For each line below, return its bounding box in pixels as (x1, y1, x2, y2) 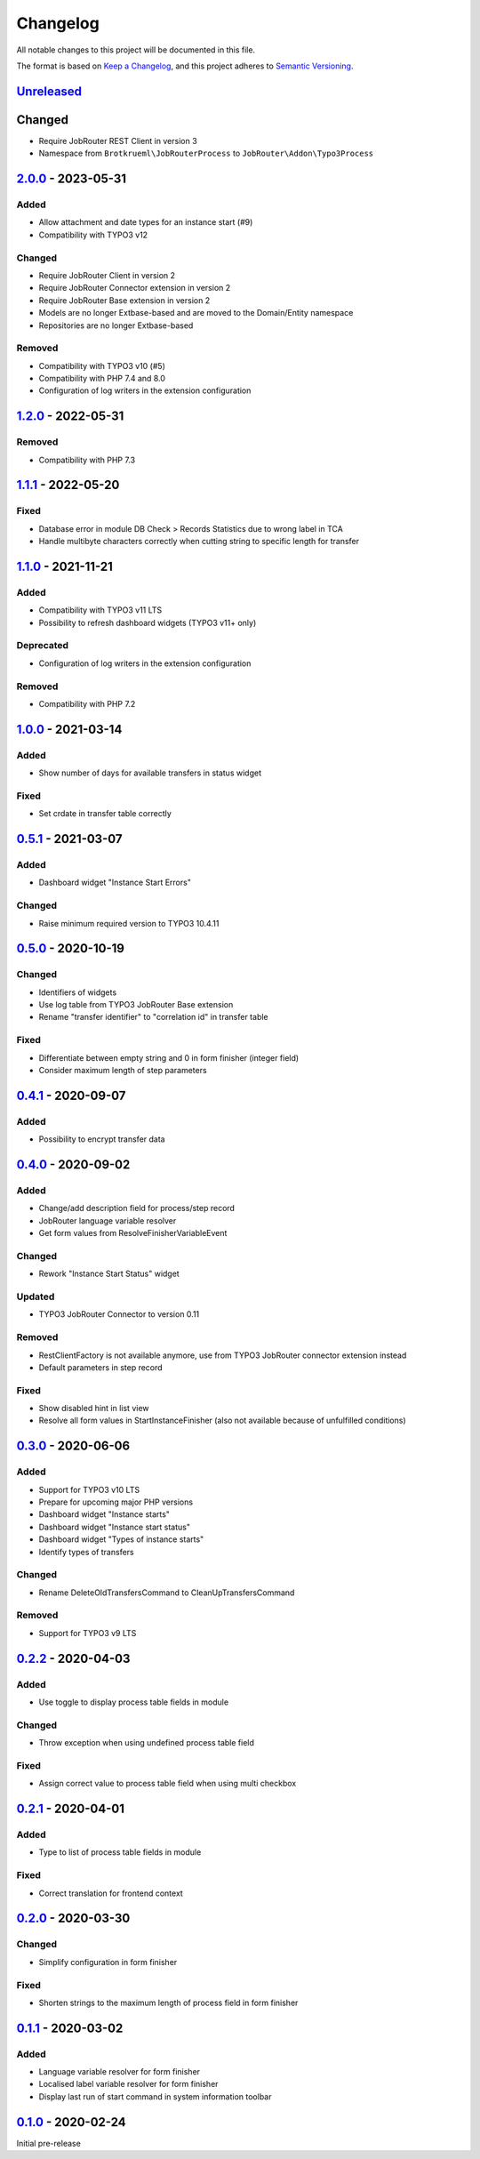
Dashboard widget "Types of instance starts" (38, 1534, 204, 1545)
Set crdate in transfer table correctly (38, 808, 172, 819)
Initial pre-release (16, 2138, 82, 2148)
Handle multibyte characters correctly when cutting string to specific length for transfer (38, 536, 360, 547)
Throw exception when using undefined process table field (38, 1738, 255, 1748)
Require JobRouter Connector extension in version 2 (38, 283, 231, 293)
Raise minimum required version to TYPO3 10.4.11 (38, 918, 220, 928)
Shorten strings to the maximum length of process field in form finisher (38, 1997, 299, 2008)
